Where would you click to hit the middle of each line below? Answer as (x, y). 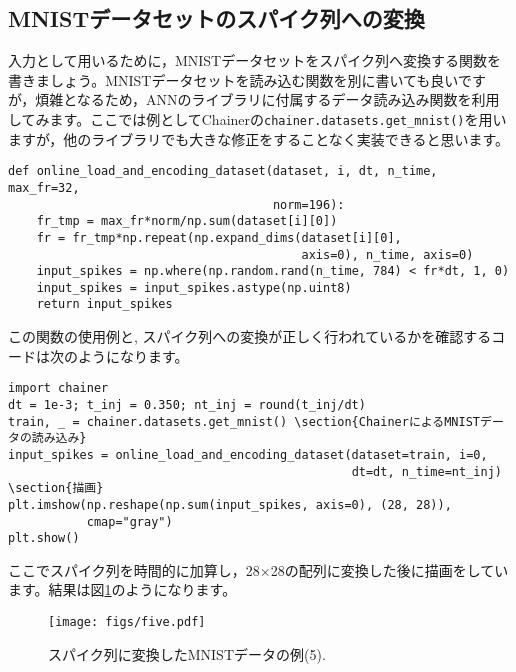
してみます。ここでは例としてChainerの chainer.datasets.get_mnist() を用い (257, 118)
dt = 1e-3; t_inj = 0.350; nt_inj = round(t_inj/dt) (187, 404)
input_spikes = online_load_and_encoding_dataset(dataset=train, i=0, (248, 454)
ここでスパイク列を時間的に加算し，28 (134, 569)
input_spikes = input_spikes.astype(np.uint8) (194, 287)
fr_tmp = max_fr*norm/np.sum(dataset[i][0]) (187, 221)
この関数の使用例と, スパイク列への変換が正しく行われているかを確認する (250, 336)
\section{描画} (56, 488)
